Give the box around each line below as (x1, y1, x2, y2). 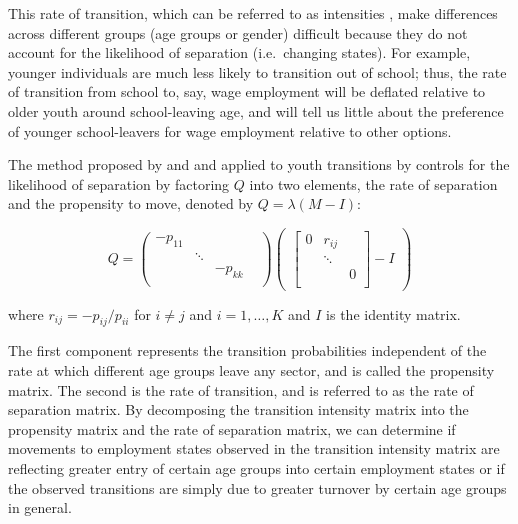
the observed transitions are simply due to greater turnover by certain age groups (8, 477, 507, 498)
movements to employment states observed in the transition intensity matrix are (8, 438, 500, 459)
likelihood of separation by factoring (8, 173, 230, 194)
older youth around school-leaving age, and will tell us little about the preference (8, 100, 504, 121)
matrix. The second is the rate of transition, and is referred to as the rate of (8, 379, 474, 400)
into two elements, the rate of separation (249, 173, 498, 194)
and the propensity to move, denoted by (8, 193, 254, 214)
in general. (8, 497, 72, 518)
